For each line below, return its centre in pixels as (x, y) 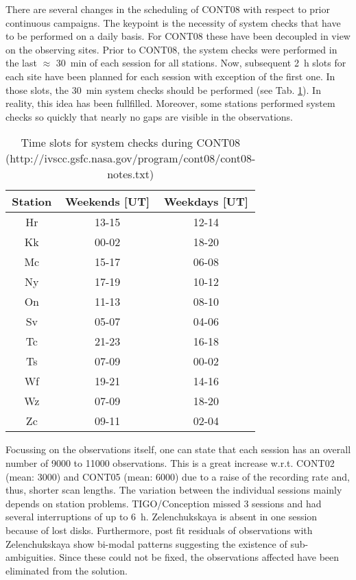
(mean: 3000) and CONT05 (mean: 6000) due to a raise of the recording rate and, (178, 476)
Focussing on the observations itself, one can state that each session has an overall (178, 449)
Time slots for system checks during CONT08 (130, 143)
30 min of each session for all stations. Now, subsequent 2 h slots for (201, 63)
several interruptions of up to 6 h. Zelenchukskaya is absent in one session (162, 517)
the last (21, 63)
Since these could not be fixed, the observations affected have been (199, 557)
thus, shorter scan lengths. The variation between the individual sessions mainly (174, 490)
